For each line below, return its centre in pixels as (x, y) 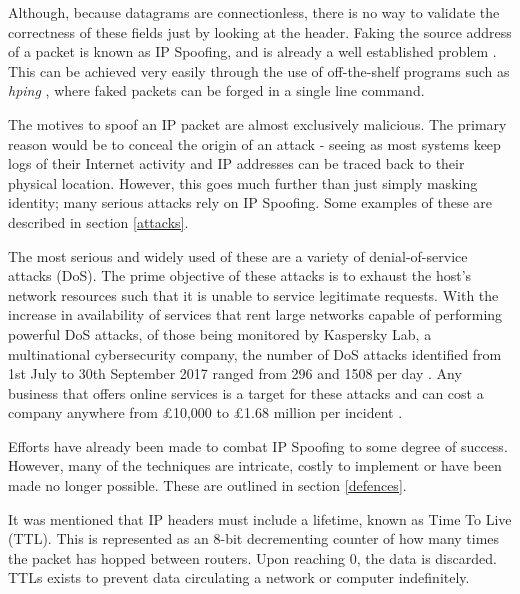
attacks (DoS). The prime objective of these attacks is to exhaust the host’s (240, 275)
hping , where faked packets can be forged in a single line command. (216, 90)
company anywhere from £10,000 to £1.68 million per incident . (205, 412)
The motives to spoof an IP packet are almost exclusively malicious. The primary (257, 123)
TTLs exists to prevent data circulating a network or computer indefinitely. (239, 577)
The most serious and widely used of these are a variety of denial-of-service (238, 255)
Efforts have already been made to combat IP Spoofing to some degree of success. (258, 445)
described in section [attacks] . (98, 221)
